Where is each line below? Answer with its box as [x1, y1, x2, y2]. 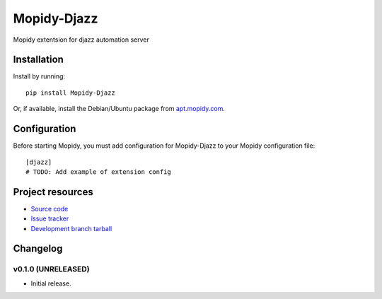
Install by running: [13, 72, 66, 81]
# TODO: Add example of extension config [25, 168, 171, 176]
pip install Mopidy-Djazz [25, 88, 116, 97]
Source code [30, 204, 69, 213]
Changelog [13, 242, 63, 254]
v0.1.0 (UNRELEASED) [13, 264, 90, 274]
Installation [13, 54, 64, 66]
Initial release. [30, 279, 71, 288]
